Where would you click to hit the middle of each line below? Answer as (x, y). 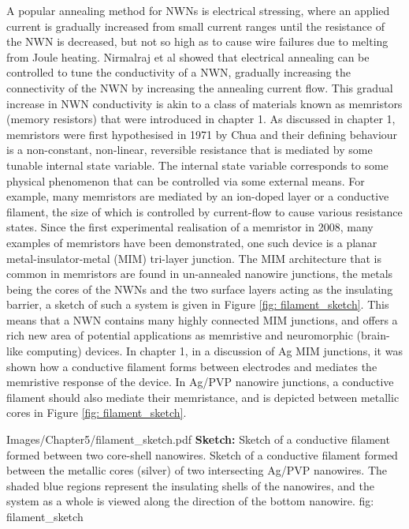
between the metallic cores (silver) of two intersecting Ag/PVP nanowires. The (197, 470)
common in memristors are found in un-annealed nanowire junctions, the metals (200, 274)
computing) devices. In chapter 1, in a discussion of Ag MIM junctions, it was (214, 351)
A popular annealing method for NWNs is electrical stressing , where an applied (198, 10)
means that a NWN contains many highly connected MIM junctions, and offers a (202, 319)
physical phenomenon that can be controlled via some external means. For (186, 180)
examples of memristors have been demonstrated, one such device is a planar (192, 242)
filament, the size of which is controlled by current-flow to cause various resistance (204, 211)
